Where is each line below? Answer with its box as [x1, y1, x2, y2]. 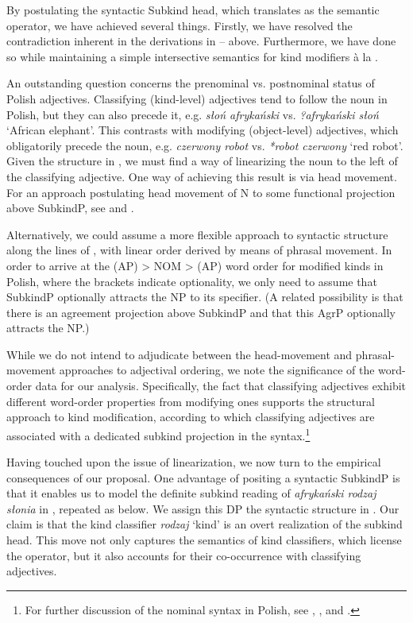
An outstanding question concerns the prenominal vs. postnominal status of [6, 75, 375, 91]
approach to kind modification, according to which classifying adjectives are [6, 408, 375, 425]
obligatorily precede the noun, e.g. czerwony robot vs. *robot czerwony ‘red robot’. [6, 137, 403, 153]
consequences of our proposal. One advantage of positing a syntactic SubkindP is [6, 469, 400, 486]
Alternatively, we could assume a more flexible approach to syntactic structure [6, 226, 388, 242]
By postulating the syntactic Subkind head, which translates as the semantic [6, 2, 380, 17]
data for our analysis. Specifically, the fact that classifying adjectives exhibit [35, 377, 407, 394]
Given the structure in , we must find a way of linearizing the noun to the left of [6, 153, 398, 169]
